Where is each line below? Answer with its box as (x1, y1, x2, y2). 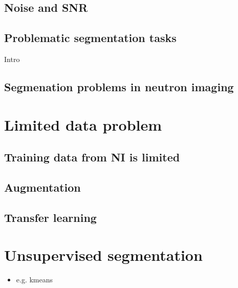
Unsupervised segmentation (4, 244, 203, 265)
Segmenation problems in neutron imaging (4, 78, 234, 94)
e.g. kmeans (16, 274, 53, 285)
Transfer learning (4, 209, 97, 225)
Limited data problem (4, 114, 162, 135)
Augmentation (4, 179, 81, 195)
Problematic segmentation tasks (4, 30, 177, 46)
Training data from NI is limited (4, 149, 180, 165)
